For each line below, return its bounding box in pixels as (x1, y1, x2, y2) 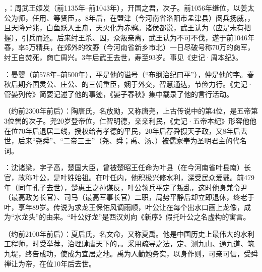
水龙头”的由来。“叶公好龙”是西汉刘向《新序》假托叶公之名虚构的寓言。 (14, 211, 250, 222)
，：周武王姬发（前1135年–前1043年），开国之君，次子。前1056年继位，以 (4, 3, 240, 13)
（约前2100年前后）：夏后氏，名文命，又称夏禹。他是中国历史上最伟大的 (4, 228, 240, 239)
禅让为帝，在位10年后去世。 (4, 258, 96, 268)
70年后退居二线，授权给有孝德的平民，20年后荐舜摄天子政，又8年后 (18, 125, 240, 136)
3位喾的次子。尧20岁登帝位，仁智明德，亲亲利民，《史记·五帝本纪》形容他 (4, 115, 249, 126)
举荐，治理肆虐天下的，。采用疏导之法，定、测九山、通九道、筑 (46, 238, 254, 249)
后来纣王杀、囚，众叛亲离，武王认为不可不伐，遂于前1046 (56, 32, 247, 42)
